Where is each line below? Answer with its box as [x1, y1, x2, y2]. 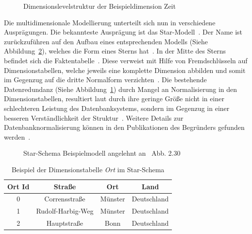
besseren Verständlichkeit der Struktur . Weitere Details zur [4, 112, 184, 123]
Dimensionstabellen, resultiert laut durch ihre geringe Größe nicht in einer [4, 93, 224, 104]
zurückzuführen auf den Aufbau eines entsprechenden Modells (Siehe [4, 36, 208, 46]
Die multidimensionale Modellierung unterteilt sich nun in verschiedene [4, 17, 216, 27]
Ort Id [7, 181, 30, 191]
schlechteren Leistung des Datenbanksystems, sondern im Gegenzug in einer [4, 103, 230, 113]
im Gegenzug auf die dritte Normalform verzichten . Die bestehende [4, 74, 207, 85]
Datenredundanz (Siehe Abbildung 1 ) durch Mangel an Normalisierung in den [4, 84, 237, 94]
